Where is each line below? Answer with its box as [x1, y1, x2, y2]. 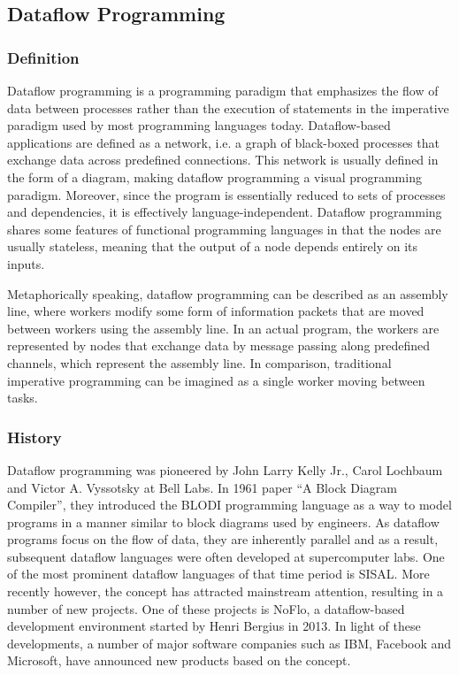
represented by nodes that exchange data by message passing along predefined [7, 336, 431, 355]
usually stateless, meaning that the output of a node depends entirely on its [7, 237, 418, 256]
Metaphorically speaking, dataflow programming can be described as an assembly [7, 284, 448, 303]
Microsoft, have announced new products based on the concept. [7, 651, 351, 670]
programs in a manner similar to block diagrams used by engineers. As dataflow [7, 512, 440, 531]
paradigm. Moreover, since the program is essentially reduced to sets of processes [7, 185, 446, 203]
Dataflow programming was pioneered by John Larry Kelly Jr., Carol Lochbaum [7, 460, 443, 479]
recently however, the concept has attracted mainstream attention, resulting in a [7, 582, 444, 601]
